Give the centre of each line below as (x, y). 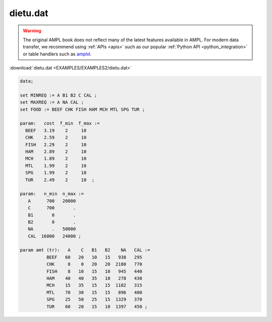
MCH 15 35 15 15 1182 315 (94, 285)
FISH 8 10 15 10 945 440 (94, 271)
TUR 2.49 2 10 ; (60, 180)
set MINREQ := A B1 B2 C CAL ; (59, 95)
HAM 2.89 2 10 (56, 152)
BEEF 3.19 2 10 (56, 130)
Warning (32, 31)
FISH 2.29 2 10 (56, 144)
